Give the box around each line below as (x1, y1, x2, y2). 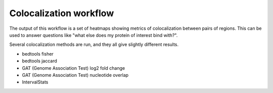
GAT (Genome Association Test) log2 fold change (22, 65, 125, 71)
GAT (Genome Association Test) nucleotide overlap (22, 72, 129, 78)
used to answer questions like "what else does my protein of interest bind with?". (9, 32, 178, 38)
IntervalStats (22, 79, 49, 85)
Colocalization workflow (9, 8, 114, 19)
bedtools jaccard (22, 58, 58, 64)
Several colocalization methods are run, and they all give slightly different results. (9, 41, 179, 48)
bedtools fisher (22, 51, 54, 57)
